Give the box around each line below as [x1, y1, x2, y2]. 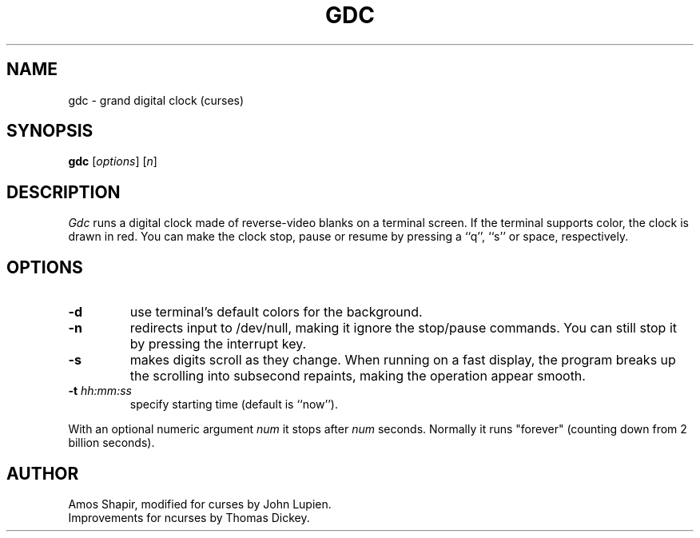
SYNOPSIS [6, 121, 93, 141]
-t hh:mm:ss [68, 384, 132, 398]
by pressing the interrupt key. [129, 336, 307, 353]
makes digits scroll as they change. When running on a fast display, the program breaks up [129, 352, 676, 369]
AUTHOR [6, 463, 79, 484]
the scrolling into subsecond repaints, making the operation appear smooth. [129, 368, 586, 385]
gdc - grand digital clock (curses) [68, 93, 245, 107]
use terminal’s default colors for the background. [129, 304, 423, 321]
